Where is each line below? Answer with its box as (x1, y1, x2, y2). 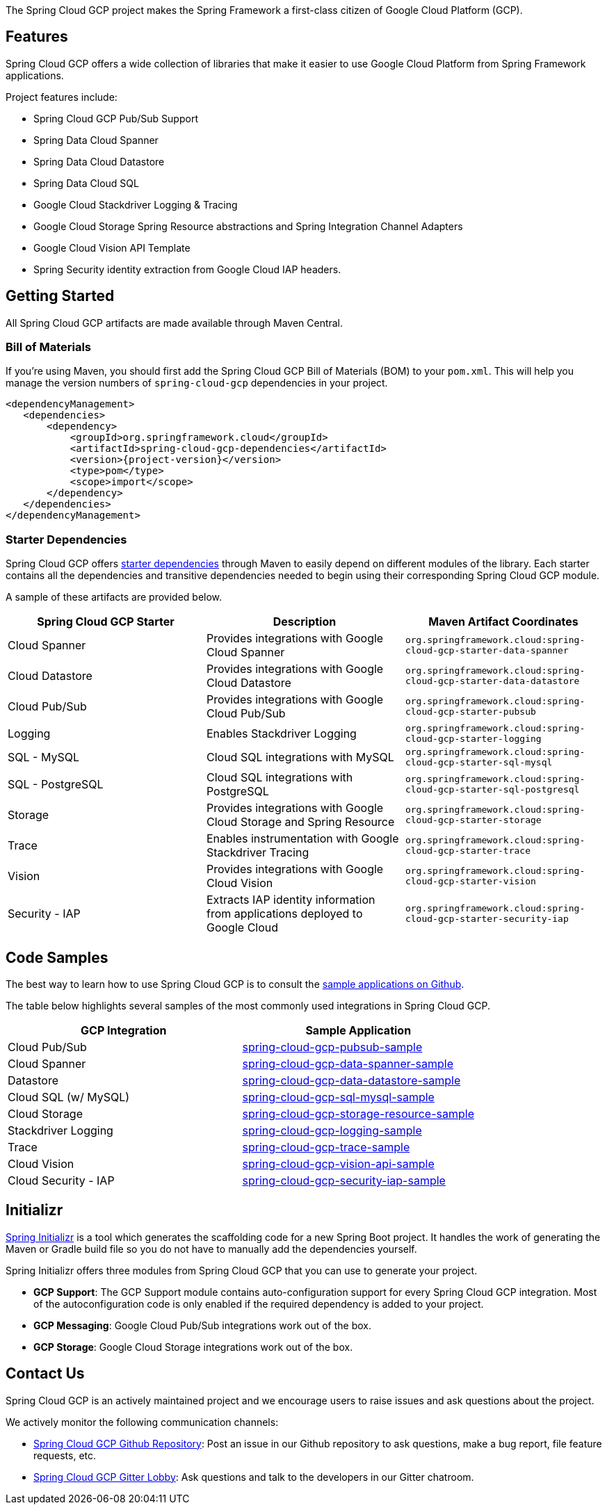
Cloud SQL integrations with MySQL (206, 750, 394, 765)
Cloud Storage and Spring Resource (206, 815, 395, 829)
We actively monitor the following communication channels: (6, 1415, 279, 1428)
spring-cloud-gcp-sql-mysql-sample (242, 1090, 435, 1105)
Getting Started (6, 287, 115, 305)
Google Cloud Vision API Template (33, 241, 191, 254)
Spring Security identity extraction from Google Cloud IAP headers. (33, 263, 341, 275)
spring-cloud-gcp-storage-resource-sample (242, 1107, 474, 1121)
